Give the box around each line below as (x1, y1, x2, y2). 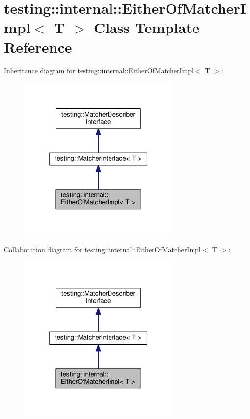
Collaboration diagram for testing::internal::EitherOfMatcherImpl (4, 244, 201, 255)
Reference (4, 36, 72, 57)
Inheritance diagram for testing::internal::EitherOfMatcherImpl (4, 65, 194, 75)
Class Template (93, 17, 199, 37)
